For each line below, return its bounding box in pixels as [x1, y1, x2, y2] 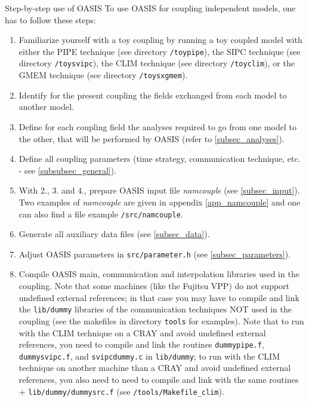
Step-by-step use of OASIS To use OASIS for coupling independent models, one [5, 2, 296, 14]
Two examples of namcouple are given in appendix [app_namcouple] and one [18, 195, 301, 208]
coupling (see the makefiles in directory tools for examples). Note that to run [18, 314, 304, 327]
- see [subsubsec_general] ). [18, 164, 117, 176]
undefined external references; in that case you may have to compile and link [18, 291, 299, 303]
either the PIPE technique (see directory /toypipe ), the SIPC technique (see [18, 45, 301, 57]
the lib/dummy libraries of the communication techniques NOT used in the [18, 303, 292, 315]
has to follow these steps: [5, 13, 96, 26]
